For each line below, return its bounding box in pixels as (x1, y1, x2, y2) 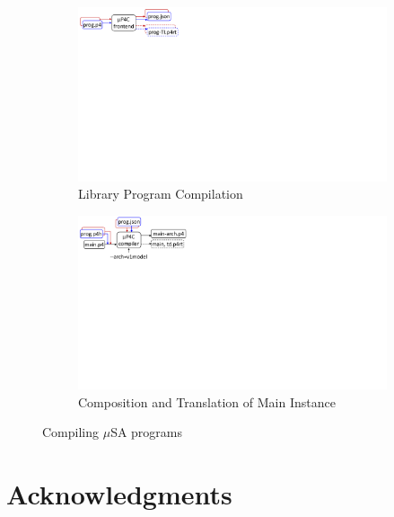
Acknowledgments (6, 476, 232, 513)
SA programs (110, 423, 183, 441)
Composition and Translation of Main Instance (78, 392, 336, 411)
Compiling (42, 423, 100, 441)
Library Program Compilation (78, 184, 243, 203)
